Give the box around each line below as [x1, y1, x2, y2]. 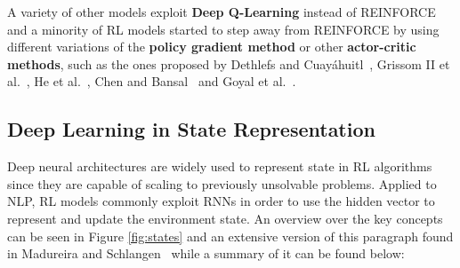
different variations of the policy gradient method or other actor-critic [7, 37, 416, 56]
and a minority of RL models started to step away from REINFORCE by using [7, 20, 440, 38]
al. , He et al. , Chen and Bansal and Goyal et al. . [7, 72, 296, 91]
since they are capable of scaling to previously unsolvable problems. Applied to [7, 174, 437, 193]
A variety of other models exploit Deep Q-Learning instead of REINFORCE [7, 3, 436, 20]
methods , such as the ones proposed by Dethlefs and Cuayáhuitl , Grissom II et [7, 54, 450, 73]
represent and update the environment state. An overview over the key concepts [7, 209, 443, 227]
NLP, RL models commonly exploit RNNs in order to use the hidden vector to [7, 192, 435, 210]
